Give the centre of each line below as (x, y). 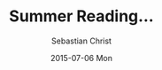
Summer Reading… (81, 16)
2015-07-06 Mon (81, 58)
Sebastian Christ (81, 41)
